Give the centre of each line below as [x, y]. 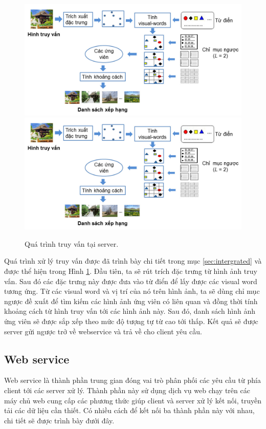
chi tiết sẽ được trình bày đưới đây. [59, 420]
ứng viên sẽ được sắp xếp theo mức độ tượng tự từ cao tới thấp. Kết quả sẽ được [131, 321]
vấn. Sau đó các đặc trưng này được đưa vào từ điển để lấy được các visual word [131, 281]
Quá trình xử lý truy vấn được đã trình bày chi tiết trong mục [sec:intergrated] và [133, 261]
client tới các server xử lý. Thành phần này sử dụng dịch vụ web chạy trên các [127, 390]
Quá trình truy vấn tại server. [72, 243]
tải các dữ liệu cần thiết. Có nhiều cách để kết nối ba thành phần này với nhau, [129, 410]
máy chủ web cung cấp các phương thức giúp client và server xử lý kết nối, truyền [133, 400]
